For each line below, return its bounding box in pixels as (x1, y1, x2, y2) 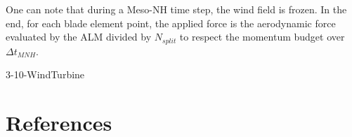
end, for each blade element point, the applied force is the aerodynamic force (6, 15, 336, 30)
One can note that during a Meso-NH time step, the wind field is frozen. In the (6, 2, 347, 16)
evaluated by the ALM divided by (6, 29, 152, 44)
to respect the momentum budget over (179, 29, 345, 44)
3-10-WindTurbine (6, 67, 85, 82)
